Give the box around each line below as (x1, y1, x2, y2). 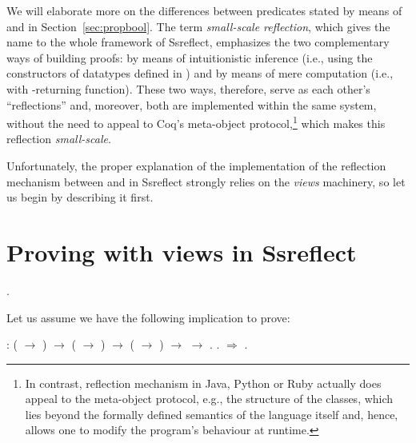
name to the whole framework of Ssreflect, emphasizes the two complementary (6, 34, 390, 50)
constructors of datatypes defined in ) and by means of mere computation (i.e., (6, 65, 394, 82)
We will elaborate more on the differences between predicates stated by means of (6, 2, 402, 18)
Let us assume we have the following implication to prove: (6, 309, 290, 325)
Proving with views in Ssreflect (6, 235, 357, 268)
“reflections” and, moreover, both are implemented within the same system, (6, 96, 377, 113)
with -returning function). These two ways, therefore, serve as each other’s (6, 80, 370, 97)
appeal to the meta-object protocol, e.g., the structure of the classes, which (25, 390, 394, 407)
